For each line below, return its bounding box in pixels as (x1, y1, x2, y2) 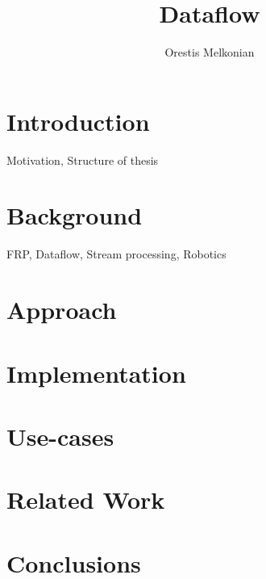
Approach (6, 293, 117, 326)
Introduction (6, 104, 150, 137)
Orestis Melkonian (164, 44, 255, 61)
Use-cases (6, 419, 114, 452)
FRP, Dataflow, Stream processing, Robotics (6, 245, 227, 262)
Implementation (6, 356, 186, 389)
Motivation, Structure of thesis (6, 151, 159, 168)
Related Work (6, 483, 165, 516)
